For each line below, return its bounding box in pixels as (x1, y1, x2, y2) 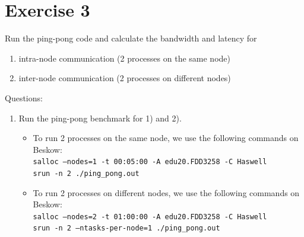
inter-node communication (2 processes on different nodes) (18, 72, 231, 84)
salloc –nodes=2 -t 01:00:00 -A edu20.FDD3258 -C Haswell (33, 212, 267, 221)
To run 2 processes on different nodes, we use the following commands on (33, 186, 300, 198)
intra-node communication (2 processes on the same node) (18, 52, 230, 64)
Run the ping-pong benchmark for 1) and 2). (18, 111, 182, 124)
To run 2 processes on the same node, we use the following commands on (33, 132, 299, 144)
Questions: (5, 91, 43, 104)
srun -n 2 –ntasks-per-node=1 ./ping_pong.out (33, 224, 220, 233)
